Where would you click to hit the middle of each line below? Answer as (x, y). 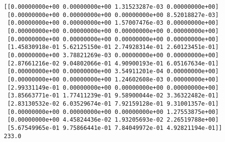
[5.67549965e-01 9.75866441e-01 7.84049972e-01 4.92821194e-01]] (115, 128)
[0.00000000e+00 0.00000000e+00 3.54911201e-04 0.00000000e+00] (113, 71)
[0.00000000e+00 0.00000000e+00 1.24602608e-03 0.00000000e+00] (113, 79)
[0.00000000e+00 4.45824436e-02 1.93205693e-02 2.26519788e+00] (113, 120)
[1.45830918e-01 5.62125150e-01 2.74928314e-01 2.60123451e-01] (113, 47)
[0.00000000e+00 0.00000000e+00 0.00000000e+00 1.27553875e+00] (113, 112)
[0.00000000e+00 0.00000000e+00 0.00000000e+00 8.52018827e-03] (113, 15)
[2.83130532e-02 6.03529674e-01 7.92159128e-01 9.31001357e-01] (113, 103)
